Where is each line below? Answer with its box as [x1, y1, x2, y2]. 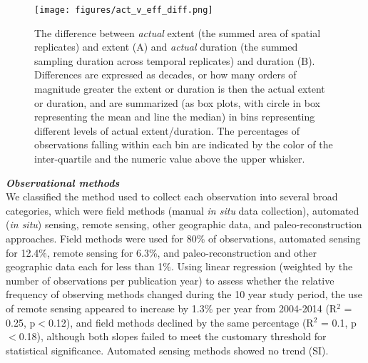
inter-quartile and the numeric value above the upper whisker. [34, 151, 305, 165]
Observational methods [6, 175, 120, 190]
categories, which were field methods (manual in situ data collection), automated [6, 203, 359, 218]
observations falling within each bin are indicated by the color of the [34, 137, 333, 152]
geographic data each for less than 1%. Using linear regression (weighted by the [6, 259, 353, 274]
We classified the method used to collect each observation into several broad [6, 189, 338, 204]
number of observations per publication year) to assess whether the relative [6, 272, 334, 287]
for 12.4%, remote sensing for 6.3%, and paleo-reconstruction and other [6, 245, 317, 260]
